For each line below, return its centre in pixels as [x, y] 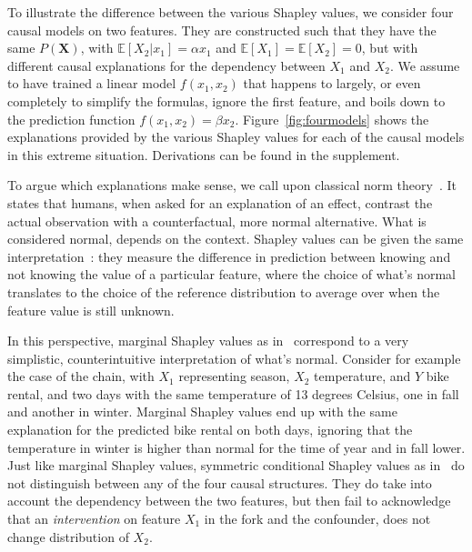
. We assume [425, 65]
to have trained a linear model [92, 83]
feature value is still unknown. [91, 310]
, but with [390, 48]
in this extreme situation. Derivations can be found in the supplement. [204, 154]
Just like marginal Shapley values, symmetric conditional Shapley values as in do [236, 465]
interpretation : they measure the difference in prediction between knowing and [229, 256]
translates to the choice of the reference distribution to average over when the [224, 291]
